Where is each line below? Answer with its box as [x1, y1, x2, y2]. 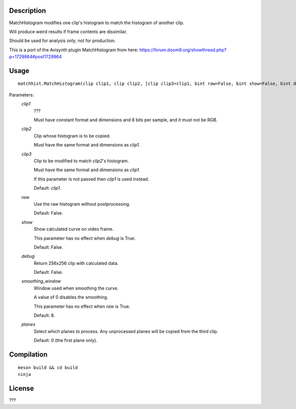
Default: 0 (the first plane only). [34, 337, 98, 343]
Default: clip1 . [34, 185, 62, 191]
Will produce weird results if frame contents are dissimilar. [9, 29, 128, 35]
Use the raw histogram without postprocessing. [34, 201, 131, 207]
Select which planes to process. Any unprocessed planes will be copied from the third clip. [34, 328, 219, 334]
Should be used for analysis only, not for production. [9, 37, 116, 44]
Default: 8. [34, 312, 55, 318]
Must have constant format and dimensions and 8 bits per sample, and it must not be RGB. [34, 117, 218, 123]
